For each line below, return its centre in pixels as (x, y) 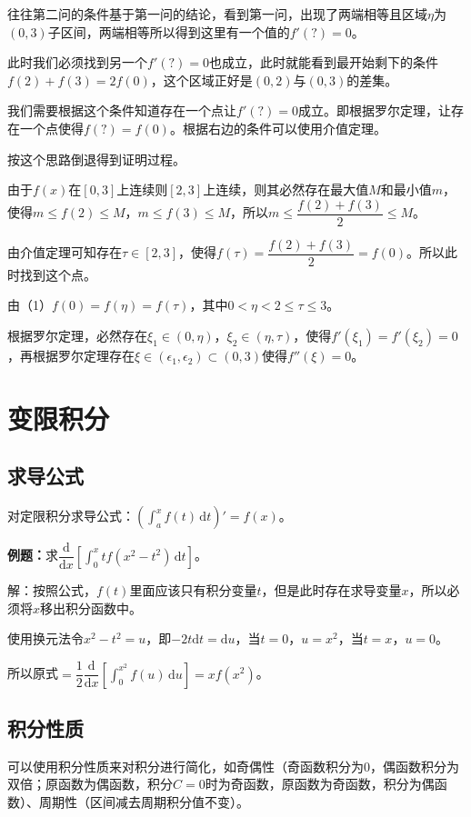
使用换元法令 (45, 638)
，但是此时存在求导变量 (331, 590)
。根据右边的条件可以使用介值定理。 (278, 128)
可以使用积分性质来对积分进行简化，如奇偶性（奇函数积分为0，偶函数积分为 (233, 766)
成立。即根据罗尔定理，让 (374, 110)
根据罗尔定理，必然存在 (77, 336)
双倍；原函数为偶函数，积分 (90, 784)
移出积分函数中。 (91, 608)
